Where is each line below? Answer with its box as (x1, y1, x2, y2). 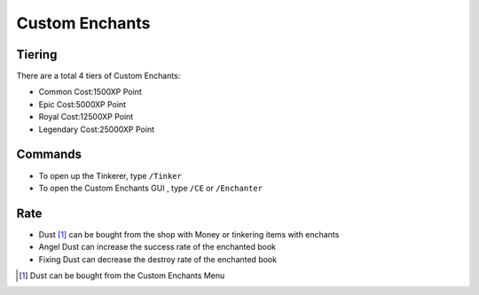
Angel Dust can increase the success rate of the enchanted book (38, 242, 277, 252)
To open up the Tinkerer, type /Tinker (38, 170, 182, 181)
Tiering (16, 47, 58, 62)
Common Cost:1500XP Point (38, 87, 142, 97)
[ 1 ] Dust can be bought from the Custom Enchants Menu (19, 270, 225, 281)
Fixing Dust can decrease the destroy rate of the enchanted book (38, 253, 278, 265)
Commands (16, 147, 82, 162)
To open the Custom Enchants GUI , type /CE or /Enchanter (38, 182, 263, 193)
